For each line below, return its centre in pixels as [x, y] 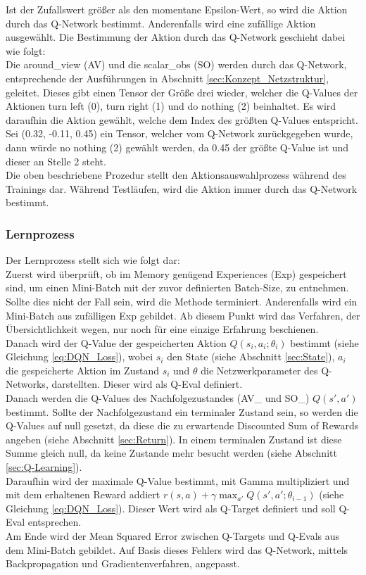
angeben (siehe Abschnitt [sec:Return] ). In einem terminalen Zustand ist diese [174, 439]
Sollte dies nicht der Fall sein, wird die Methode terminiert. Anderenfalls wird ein [182, 301]
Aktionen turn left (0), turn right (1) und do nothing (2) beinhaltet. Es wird [171, 106]
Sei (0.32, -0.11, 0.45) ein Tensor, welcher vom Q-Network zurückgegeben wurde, [179, 133]
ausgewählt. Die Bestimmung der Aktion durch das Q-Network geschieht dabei [176, 37]
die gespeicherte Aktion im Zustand [82, 370]
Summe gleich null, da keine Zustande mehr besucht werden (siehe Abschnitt [171, 453]
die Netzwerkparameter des [259, 370]
